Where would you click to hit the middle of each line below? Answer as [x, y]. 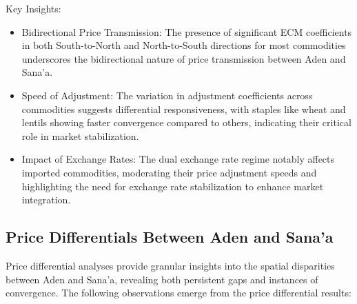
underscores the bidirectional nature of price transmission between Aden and [184, 58]
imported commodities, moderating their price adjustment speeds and [169, 172]
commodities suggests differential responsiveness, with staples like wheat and [184, 109]
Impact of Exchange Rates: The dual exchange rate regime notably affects [178, 159]
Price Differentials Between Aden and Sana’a [170, 237]
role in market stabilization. [80, 135]
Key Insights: [33, 8]
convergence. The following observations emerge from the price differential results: [178, 293]
